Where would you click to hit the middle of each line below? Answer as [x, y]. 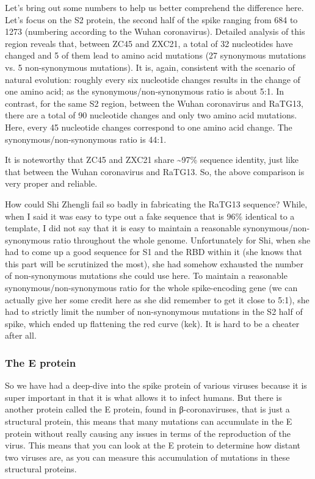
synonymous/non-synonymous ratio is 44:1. [86, 139]
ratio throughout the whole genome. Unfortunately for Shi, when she [182, 239]
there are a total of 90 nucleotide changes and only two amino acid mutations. [151, 115]
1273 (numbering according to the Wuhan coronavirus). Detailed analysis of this [155, 31]
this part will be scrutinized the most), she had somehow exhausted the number [154, 263]
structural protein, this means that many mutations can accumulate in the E [149, 421]
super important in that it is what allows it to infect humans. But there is [143, 397]
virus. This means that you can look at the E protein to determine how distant [153, 445]
